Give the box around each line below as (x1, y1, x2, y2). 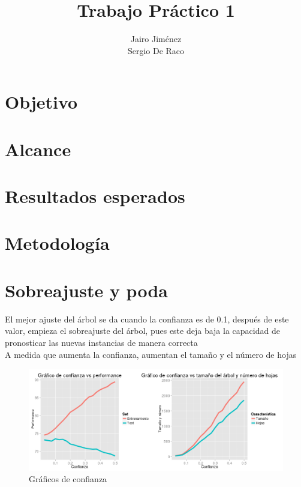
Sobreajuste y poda (5, 277, 168, 302)
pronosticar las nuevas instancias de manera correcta (5, 336, 198, 348)
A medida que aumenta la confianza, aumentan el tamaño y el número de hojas (5, 348, 297, 360)
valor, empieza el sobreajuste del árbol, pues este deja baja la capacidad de (5, 324, 280, 337)
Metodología (5, 231, 110, 255)
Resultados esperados (5, 184, 185, 208)
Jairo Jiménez (130, 32, 182, 45)
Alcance (5, 136, 71, 161)
